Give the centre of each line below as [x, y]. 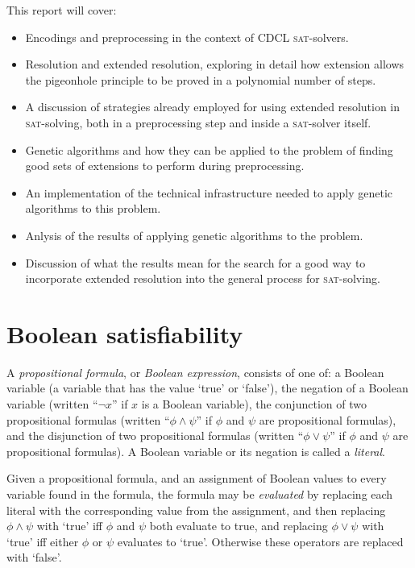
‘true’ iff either [43, 541]
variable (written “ [52, 404]
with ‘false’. [34, 557]
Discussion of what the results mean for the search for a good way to [195, 262]
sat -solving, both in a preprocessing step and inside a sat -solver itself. [198, 122]
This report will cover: [62, 10]
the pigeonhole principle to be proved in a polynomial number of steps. [201, 79]
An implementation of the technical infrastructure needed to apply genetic [209, 192]
